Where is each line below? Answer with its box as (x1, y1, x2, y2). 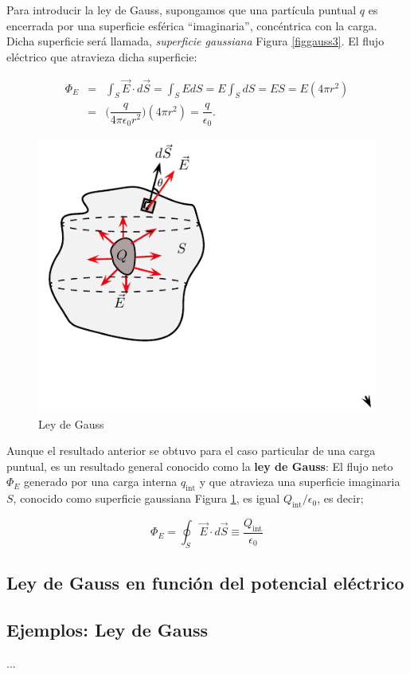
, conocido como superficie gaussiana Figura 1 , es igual (13, 490, 280, 507)
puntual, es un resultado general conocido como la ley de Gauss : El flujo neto (6, 457, 393, 474)
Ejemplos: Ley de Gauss (6, 617, 209, 642)
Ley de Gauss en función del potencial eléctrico (6, 570, 404, 595)
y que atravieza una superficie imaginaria (199, 473, 400, 490)
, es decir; (317, 490, 364, 507)
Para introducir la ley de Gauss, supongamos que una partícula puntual (6, 2, 357, 18)
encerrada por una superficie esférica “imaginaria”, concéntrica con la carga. (6, 17, 377, 33)
